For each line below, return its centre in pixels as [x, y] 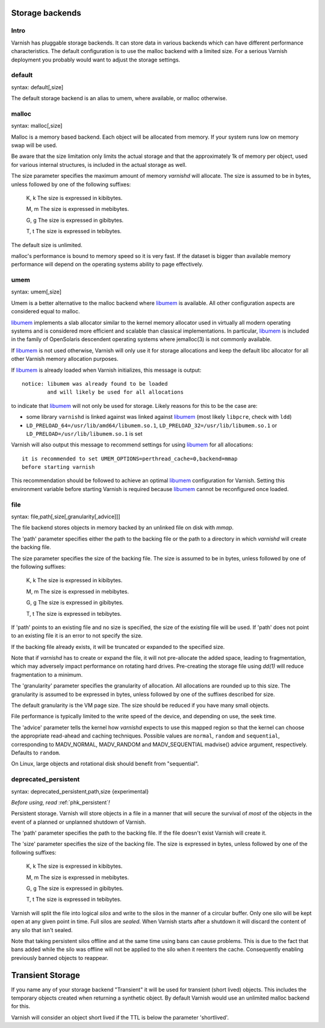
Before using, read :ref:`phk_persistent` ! [61, 802]
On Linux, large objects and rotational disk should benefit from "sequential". [105, 764]
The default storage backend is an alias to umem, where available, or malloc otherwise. [119, 98]
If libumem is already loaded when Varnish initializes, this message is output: [106, 370]
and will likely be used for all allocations [115, 392]
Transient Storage [46, 975]
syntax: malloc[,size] [37, 126]
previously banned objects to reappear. [60, 957]
